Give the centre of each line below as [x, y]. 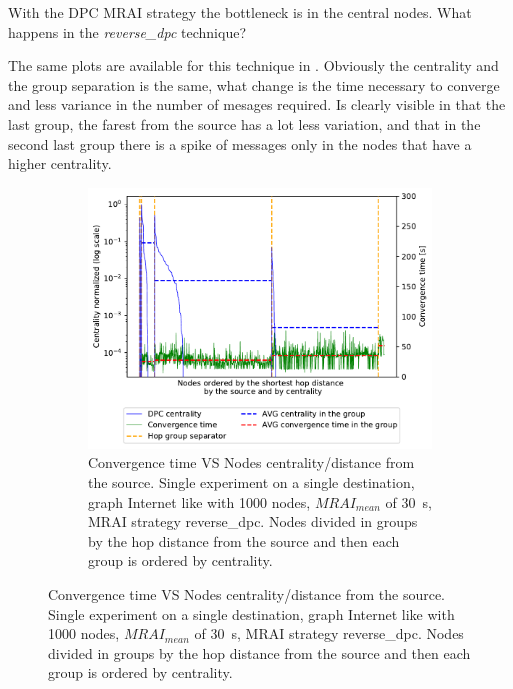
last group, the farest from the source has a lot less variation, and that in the [244, 123]
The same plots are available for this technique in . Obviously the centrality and [253, 65]
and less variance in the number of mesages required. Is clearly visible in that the [257, 104]
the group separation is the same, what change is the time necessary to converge [254, 84]
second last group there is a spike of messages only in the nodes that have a [240, 143]
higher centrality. [60, 163]
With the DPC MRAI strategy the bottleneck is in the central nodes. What [240, 12]
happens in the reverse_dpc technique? [127, 31]
